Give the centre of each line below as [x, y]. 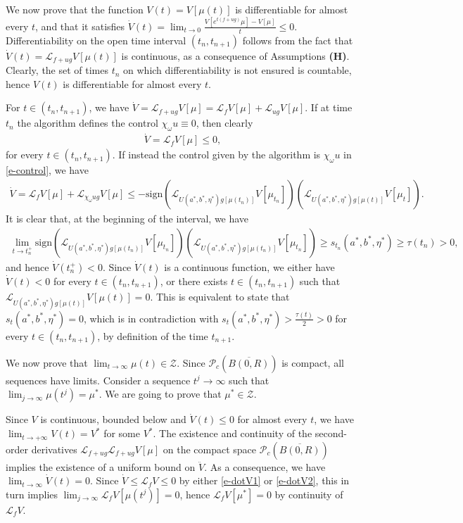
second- [331, 433]
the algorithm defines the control [88, 123]
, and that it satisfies [80, 26]
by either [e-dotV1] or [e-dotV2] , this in [264, 480]
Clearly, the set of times [57, 70]
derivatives [54, 449]
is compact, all [313, 362]
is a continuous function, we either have [249, 266]
